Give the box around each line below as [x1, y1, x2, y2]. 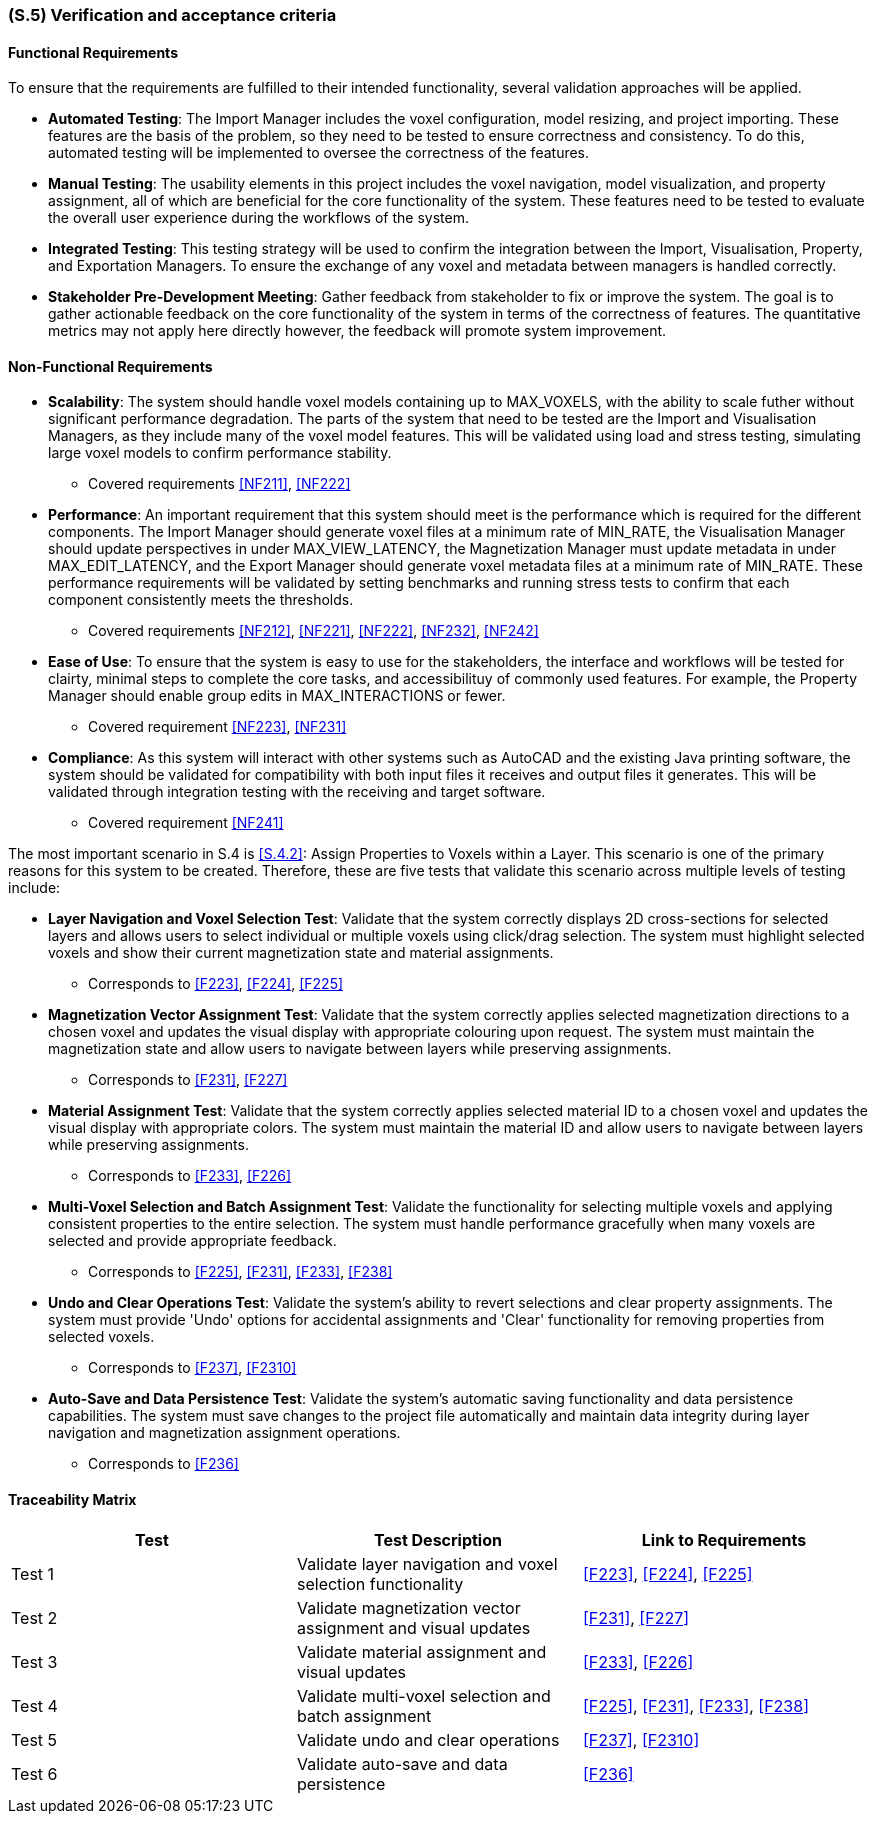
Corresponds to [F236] [88, 1455, 239, 1473]
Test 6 [11, 1763, 58, 1784]
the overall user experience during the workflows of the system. [48, 209, 469, 227]
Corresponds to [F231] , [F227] [88, 1071, 288, 1089]
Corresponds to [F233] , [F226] [88, 1167, 292, 1185]
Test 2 [11, 1607, 58, 1628]
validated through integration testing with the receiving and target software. [48, 783, 546, 801]
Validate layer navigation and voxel [296, 1553, 558, 1574]
